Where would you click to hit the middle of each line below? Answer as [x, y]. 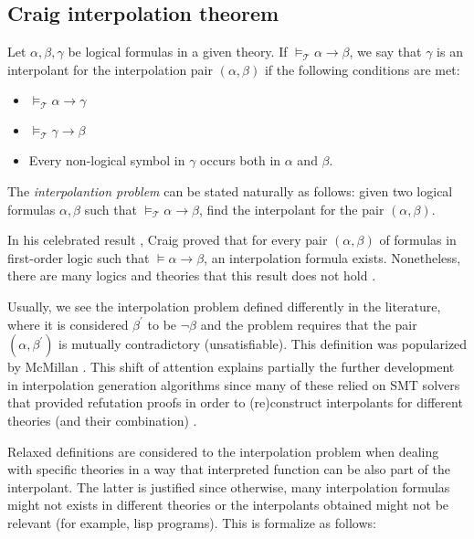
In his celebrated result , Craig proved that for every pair [168, 240]
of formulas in [418, 240]
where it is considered [68, 324]
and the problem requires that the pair [309, 324]
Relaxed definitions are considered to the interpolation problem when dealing [223, 451]
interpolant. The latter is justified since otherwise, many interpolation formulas [229, 486]
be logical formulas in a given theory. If [178, 52]
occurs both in [241, 160]
